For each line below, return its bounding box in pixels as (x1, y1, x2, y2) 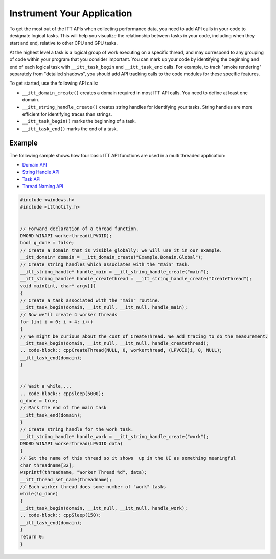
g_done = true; (20, 398, 58, 404)
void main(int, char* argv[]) (20, 283, 96, 289)
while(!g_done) (20, 491, 58, 497)
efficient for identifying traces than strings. (22, 111, 112, 117)
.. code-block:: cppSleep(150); (20, 512, 102, 519)
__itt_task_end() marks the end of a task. (22, 126, 118, 132)
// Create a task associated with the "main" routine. (20, 297, 160, 303)
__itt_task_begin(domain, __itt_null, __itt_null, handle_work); (20, 505, 188, 511)
